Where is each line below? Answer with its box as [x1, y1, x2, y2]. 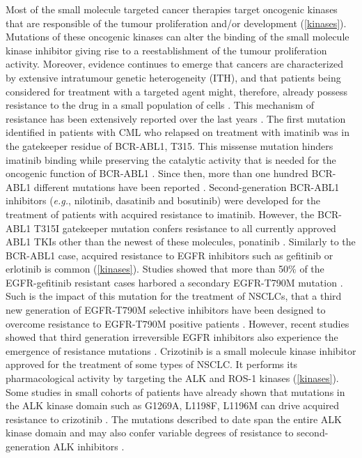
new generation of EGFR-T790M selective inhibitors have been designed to [6, 303, 326, 317]
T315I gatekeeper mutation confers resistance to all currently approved [33, 220, 336, 235]
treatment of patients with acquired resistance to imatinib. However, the [6, 206, 315, 221]
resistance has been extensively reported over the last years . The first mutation [6, 111, 346, 125]
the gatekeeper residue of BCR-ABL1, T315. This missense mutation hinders [6, 138, 333, 153]
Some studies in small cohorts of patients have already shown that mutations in [6, 384, 345, 399]
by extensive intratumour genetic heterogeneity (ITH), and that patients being [6, 70, 341, 84]
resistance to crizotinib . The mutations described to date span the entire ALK [6, 411, 342, 426]
